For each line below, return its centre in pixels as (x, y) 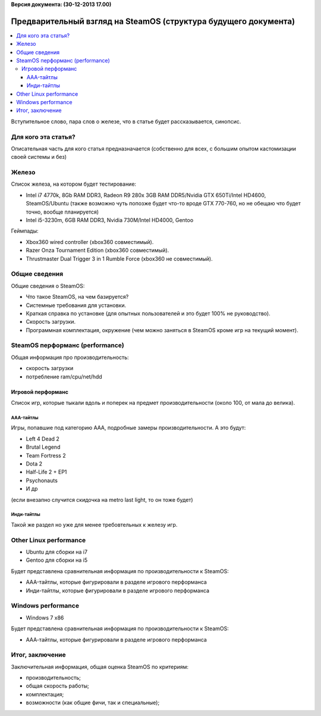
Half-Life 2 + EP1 (46, 472)
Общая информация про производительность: (70, 357)
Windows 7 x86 (45, 617)
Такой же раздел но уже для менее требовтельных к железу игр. (94, 524)
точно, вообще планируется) (62, 212)
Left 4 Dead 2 (43, 439)
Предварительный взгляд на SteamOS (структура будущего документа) (153, 21)
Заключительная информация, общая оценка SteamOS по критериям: (100, 667)
